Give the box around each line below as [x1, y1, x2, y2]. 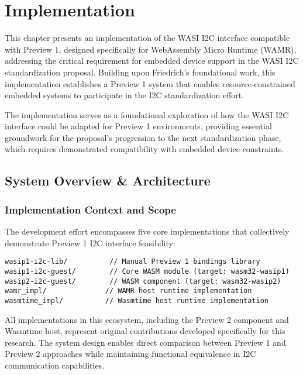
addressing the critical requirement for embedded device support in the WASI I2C [5, 54, 299, 67]
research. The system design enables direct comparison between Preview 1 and [5, 336, 286, 348]
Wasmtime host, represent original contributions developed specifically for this [5, 325, 285, 337]
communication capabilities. [5, 359, 105, 371]
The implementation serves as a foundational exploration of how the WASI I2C [5, 108, 289, 121]
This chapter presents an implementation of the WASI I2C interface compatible [5, 32, 290, 44]
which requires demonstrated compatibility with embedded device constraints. [5, 143, 284, 155]
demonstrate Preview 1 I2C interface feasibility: [5, 236, 175, 249]
